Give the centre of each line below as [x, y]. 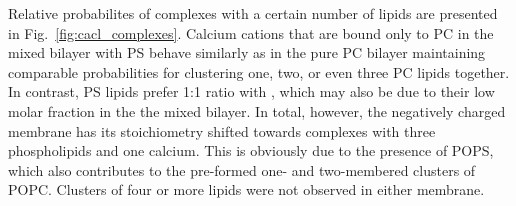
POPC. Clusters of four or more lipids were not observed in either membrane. [246, 189]
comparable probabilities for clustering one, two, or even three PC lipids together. [259, 71]
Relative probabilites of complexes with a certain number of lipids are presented [253, 13]
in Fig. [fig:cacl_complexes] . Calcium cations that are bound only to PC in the [251, 32]
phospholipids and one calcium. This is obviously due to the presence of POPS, [251, 150]
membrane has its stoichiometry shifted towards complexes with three [222, 130]
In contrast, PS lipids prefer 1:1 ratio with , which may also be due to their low [251, 91]
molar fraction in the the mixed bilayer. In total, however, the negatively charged [257, 110]
